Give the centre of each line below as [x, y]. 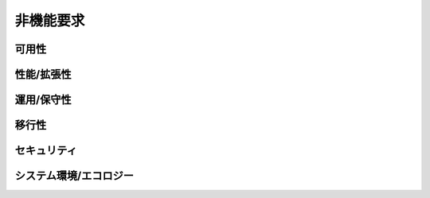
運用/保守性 [43, 100]
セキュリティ [46, 151]
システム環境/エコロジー [74, 176]
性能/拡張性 [43, 74]
